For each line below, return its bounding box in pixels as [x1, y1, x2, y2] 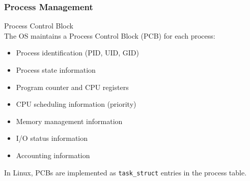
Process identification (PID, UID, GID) [16, 47, 140, 58]
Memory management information [16, 115, 123, 126]
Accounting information [16, 149, 90, 160]
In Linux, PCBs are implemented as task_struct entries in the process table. [4, 167, 247, 177]
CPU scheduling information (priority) [16, 99, 136, 109]
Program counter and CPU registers [16, 81, 129, 92]
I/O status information [16, 133, 88, 143]
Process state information [16, 65, 96, 75]
